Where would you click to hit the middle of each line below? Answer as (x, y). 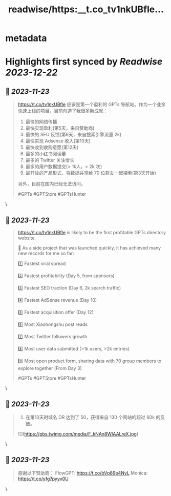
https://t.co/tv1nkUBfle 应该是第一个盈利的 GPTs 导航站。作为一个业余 (92, 105)
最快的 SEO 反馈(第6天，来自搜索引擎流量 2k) (73, 135)
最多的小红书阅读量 (46, 154)
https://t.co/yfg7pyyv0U (43, 479)
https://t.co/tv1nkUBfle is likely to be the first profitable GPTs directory (92, 232)
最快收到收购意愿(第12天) (52, 148)
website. (27, 238)
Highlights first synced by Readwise (84, 62)
